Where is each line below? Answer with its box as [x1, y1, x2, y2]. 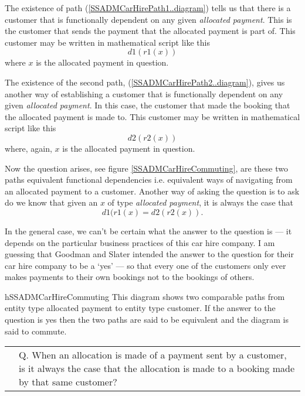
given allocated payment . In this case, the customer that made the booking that [5, 99, 290, 111]
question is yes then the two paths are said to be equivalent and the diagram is [5, 313, 289, 326]
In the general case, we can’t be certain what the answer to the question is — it [5, 224, 292, 237]
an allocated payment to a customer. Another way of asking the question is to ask [5, 185, 300, 197]
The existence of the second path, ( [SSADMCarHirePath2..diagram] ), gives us [5, 76, 285, 88]
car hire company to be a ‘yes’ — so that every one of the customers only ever [5, 259, 286, 271]
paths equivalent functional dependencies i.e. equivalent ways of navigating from [5, 173, 293, 186]
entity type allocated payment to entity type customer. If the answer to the [5, 302, 276, 314]
